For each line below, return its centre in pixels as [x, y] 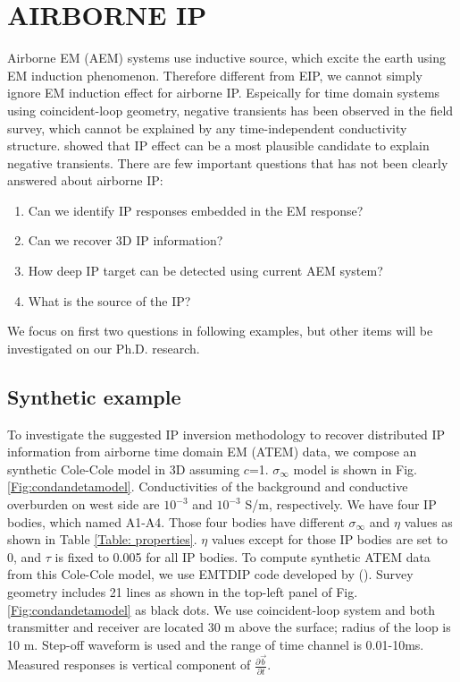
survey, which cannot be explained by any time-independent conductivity [207, 128]
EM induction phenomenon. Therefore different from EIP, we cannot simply [215, 75]
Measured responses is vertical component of [129, 665]
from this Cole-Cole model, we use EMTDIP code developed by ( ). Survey [210, 574]
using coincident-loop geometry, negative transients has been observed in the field [230, 110]
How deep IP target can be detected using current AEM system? [205, 271]
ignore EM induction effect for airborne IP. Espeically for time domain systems [224, 93]
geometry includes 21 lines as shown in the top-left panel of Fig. [183, 591]
